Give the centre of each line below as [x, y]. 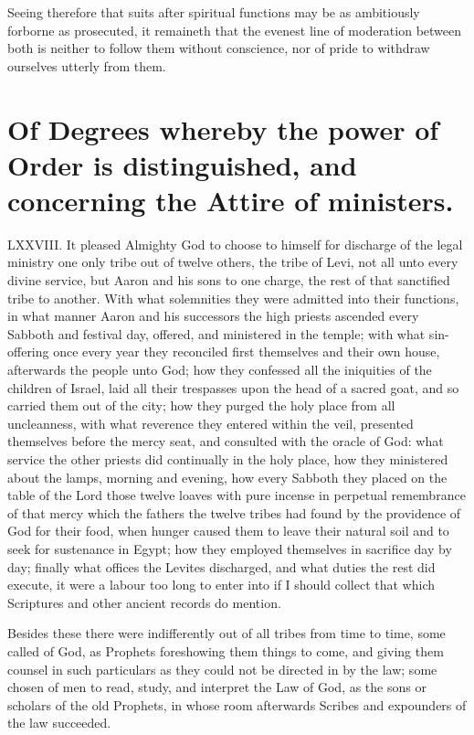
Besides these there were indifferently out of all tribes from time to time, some [226, 633]
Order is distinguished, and [182, 164]
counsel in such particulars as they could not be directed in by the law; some [222, 669]
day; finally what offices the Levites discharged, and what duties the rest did [221, 566]
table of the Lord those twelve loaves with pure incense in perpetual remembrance [237, 495]
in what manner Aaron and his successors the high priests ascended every [213, 316]
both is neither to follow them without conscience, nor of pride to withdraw [219, 48]
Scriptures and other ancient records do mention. [144, 602]
